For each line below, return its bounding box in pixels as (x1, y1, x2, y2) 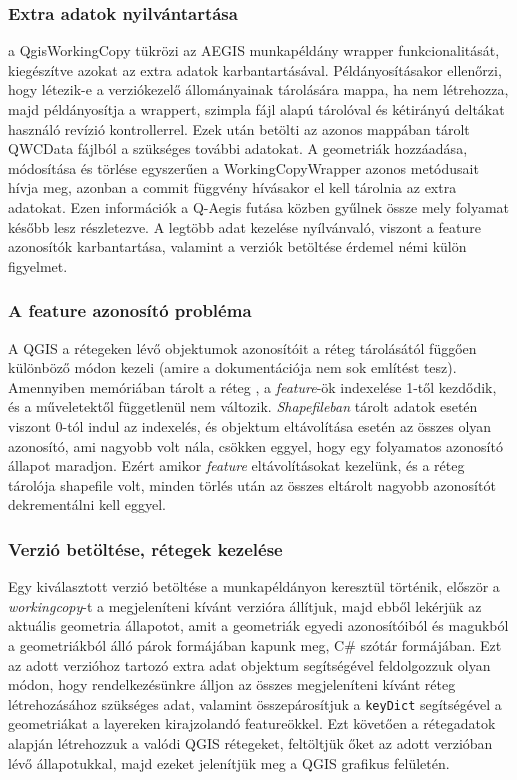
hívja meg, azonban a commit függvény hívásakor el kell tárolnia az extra (8, 177, 457, 198)
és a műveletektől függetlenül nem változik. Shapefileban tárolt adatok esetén (8, 396, 478, 417)
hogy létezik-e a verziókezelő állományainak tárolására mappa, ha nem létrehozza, (8, 79, 509, 100)
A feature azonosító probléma (8, 298, 252, 323)
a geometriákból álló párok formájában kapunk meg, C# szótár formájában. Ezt (8, 634, 502, 655)
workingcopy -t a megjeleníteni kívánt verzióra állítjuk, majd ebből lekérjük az (8, 595, 482, 616)
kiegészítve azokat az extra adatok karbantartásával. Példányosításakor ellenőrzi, (8, 59, 502, 80)
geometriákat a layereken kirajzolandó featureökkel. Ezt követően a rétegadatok (8, 713, 496, 734)
